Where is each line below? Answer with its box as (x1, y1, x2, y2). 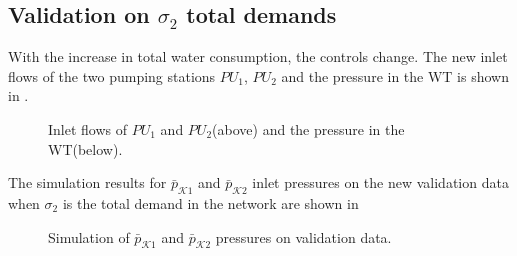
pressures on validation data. (215, 226, 392, 247)
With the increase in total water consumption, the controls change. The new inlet (8, 46, 508, 67)
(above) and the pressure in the (212, 118, 405, 139)
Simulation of (48, 226, 130, 247)
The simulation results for (8, 172, 167, 193)
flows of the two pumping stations (8, 65, 216, 86)
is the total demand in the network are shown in (62, 192, 359, 213)
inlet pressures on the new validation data (252, 172, 509, 193)
